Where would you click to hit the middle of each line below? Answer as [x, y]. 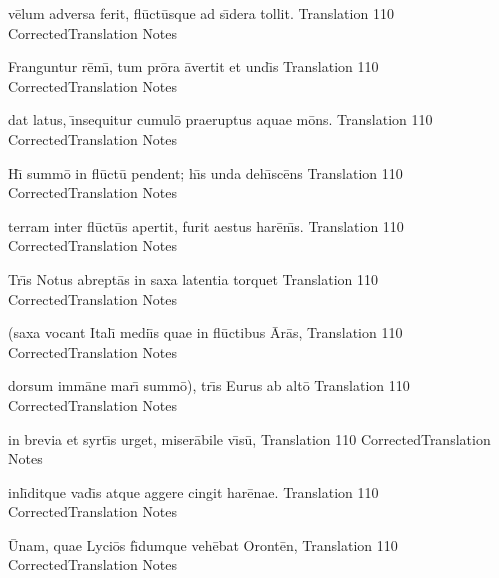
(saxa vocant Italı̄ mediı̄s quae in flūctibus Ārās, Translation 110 [205, 332]
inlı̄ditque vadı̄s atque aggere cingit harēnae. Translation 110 [193, 491]
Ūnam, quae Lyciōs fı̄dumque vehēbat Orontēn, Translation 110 [203, 544]
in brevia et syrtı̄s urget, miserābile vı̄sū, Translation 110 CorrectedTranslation [249, 438]
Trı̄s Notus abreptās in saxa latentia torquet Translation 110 [193, 278]
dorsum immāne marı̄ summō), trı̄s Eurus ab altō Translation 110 [209, 385]
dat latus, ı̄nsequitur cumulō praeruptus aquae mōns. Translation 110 [220, 119]
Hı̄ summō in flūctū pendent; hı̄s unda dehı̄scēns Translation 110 [205, 172]
